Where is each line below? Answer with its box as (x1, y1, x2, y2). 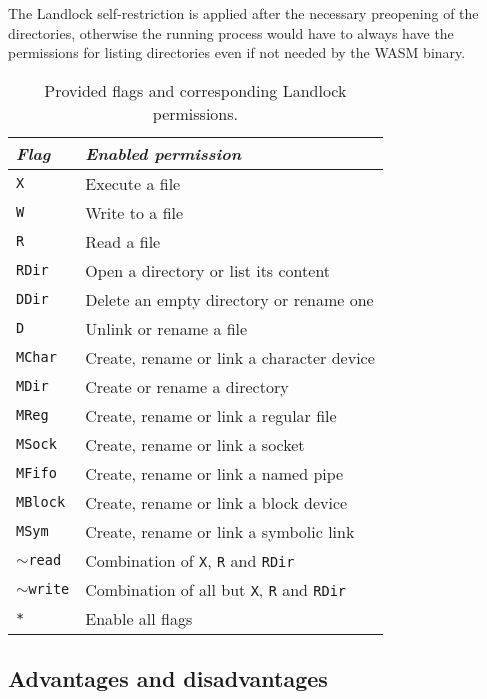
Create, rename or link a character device (85, 345, 375, 369)
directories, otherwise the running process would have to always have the (8, 22, 454, 43)
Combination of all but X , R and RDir (85, 577, 347, 601)
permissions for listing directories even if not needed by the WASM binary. (8, 42, 466, 63)
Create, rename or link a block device (85, 490, 348, 514)
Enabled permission (85, 141, 242, 165)
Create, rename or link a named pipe (85, 461, 344, 485)
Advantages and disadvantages (8, 663, 328, 694)
